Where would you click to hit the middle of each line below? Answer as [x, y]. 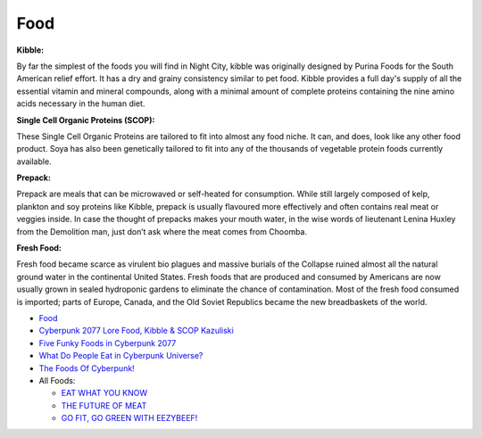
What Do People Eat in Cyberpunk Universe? [121, 356]
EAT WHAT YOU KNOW [104, 393]
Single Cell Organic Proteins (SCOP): [86, 120]
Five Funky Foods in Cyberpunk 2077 [108, 343]
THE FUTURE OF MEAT [104, 405]
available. [34, 161]
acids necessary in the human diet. [81, 103]
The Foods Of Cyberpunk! [87, 368]
